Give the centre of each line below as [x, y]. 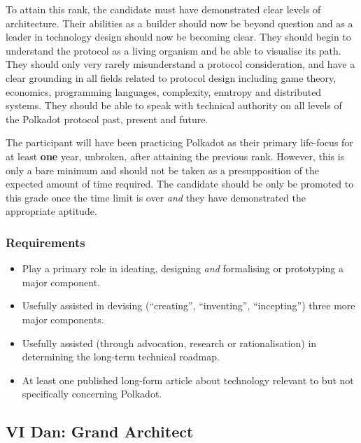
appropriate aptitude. [51, 211]
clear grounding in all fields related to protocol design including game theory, [171, 77]
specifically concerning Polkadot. [92, 394]
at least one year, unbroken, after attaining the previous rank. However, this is [175, 156]
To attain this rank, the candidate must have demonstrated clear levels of [163, 9]
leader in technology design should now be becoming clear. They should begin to [178, 37]
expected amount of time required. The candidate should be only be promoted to [180, 184]
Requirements [45, 242]
